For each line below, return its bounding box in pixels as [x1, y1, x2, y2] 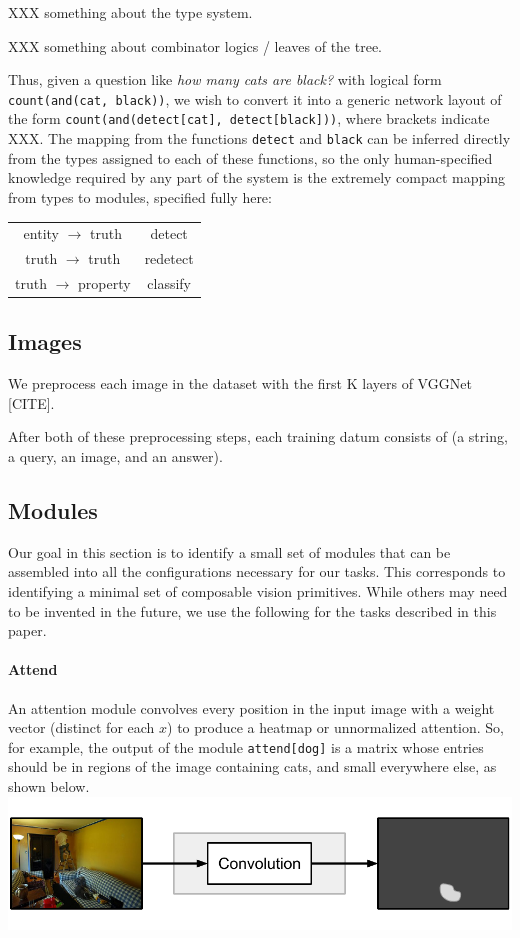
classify [147, 272, 191, 293]
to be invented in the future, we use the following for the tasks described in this [8, 600, 497, 621]
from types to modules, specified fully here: [8, 186, 272, 207]
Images [8, 326, 82, 357]
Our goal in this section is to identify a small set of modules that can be [8, 541, 451, 562]
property [78, 272, 131, 293]
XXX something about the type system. [8, 2, 253, 22]
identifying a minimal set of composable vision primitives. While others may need [8, 581, 508, 602]
